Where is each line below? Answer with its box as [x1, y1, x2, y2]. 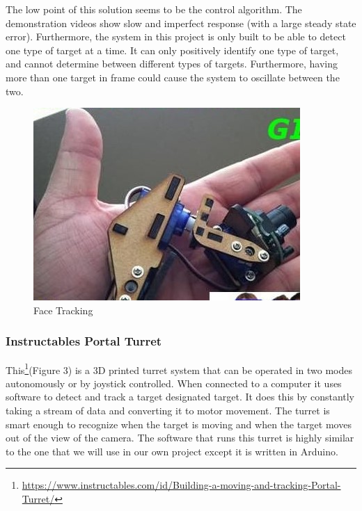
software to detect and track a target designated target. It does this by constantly [6, 389, 355, 404]
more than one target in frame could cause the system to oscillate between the [6, 70, 340, 84]
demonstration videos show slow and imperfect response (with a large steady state [6, 15, 356, 30]
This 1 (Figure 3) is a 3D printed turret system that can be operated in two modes [6, 360, 352, 377]
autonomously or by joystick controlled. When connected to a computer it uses [6, 375, 342, 390]
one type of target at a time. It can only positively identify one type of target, [6, 42, 339, 57]
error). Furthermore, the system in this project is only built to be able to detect [6, 29, 346, 44]
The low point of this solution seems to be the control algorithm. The [6, 2, 302, 16]
